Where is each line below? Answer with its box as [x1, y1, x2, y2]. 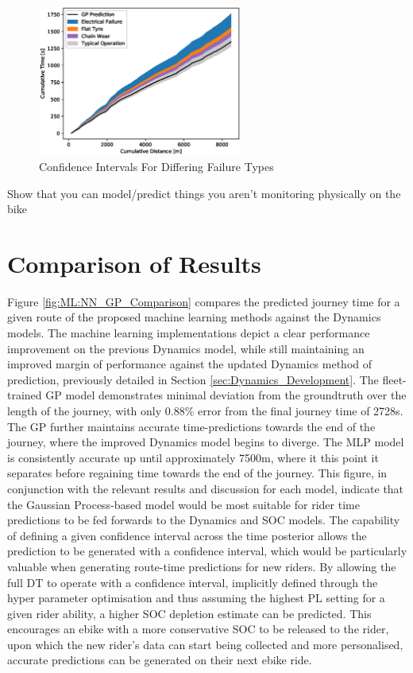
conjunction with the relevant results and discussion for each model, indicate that [7, 480, 404, 496]
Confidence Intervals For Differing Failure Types [39, 158, 274, 174]
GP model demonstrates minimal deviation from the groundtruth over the [45, 387, 407, 403]
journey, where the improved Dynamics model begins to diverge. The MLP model [7, 434, 404, 450]
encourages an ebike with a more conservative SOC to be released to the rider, [7, 620, 389, 637]
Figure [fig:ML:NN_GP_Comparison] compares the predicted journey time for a [7, 293, 400, 309]
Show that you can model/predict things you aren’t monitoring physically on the [7, 185, 401, 201]
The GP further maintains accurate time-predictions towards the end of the [7, 418, 376, 434]
